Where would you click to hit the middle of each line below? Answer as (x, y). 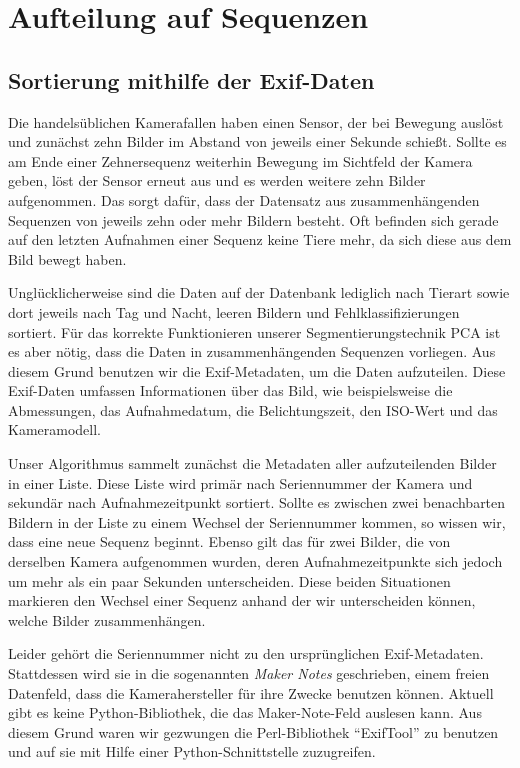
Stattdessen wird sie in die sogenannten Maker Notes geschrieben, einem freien (249, 673)
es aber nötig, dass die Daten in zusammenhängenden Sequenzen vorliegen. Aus (252, 351)
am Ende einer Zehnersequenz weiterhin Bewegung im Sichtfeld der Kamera (240, 160)
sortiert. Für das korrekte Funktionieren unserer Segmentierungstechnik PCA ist (254, 331)
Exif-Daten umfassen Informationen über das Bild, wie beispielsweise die (230, 390)
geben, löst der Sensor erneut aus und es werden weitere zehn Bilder (217, 180)
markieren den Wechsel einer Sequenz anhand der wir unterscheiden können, (242, 600)
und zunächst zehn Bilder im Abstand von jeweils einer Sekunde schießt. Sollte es (257, 141)
